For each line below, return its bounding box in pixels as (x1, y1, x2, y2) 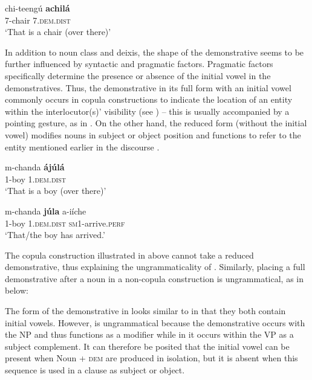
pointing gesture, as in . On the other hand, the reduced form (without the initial (5, 117, 307, 129)
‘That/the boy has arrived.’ (5, 228, 105, 241)
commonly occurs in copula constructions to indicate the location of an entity (5, 93, 293, 106)
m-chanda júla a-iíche (5, 204, 86, 217)
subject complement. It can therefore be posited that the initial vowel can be (5, 340, 290, 352)
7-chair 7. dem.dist (5, 13, 71, 26)
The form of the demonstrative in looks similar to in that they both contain (5, 304, 286, 317)
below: (5, 284, 28, 297)
